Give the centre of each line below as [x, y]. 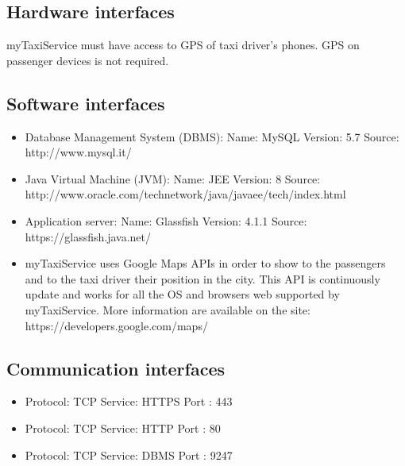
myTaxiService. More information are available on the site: [168, 309]
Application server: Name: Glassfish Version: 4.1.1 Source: [166, 220]
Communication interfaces [116, 368]
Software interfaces [86, 103]
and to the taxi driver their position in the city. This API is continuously [202, 278]
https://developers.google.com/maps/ [116, 325]
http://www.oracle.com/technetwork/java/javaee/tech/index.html [185, 194]
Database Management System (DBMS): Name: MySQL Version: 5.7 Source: [212, 136]
